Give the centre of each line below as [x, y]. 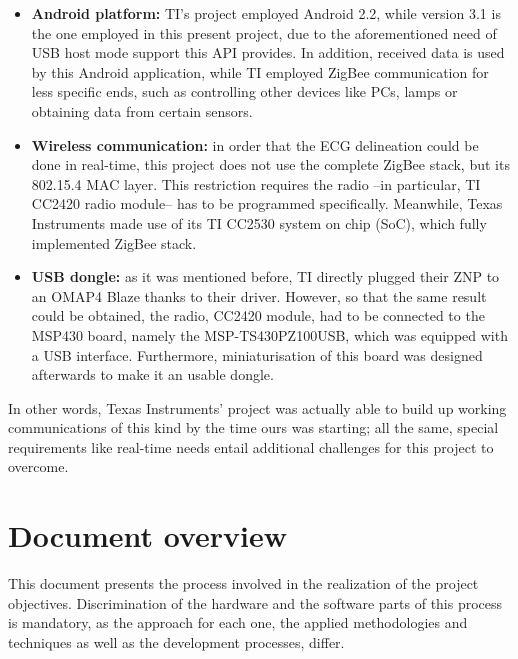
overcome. [38, 466]
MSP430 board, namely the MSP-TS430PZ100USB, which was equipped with [269, 334]
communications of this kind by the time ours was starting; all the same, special [253, 427]
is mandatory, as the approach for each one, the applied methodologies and [238, 622]
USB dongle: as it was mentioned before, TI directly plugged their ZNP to [265, 276]
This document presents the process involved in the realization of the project [243, 583]
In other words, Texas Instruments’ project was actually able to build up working [257, 407]
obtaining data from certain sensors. [142, 110]
